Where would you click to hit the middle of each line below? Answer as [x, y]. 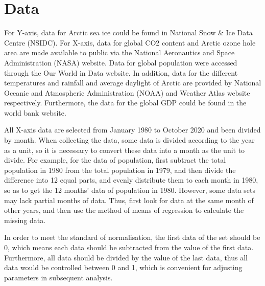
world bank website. [35, 112]
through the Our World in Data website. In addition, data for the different [121, 72]
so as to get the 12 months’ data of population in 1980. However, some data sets [130, 190]
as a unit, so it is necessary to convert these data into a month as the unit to [125, 150]
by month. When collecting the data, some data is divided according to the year [129, 140]
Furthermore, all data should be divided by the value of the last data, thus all [126, 257]
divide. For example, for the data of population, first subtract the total [115, 160]
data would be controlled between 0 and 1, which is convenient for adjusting [123, 267]
